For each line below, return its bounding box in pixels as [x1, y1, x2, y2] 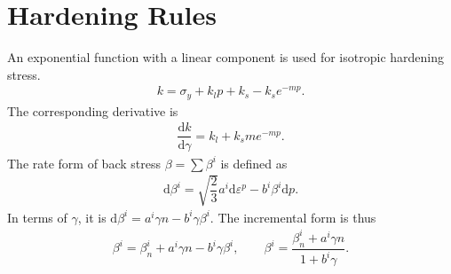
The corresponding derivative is [7, 101, 178, 120]
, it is [77, 207, 107, 226]
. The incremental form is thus [210, 207, 376, 226]
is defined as [220, 153, 288, 172]
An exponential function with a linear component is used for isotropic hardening [7, 48, 444, 67]
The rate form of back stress [7, 153, 161, 172]
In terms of [7, 207, 67, 226]
